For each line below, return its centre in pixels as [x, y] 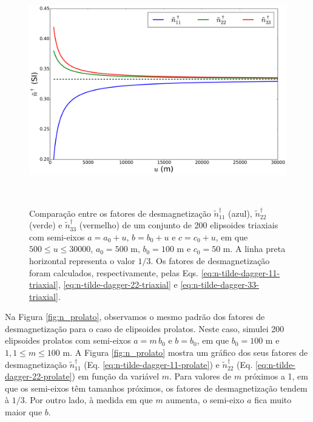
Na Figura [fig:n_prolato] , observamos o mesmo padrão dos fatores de [135, 317]
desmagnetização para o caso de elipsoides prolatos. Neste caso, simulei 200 [145, 328]
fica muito [273, 400]
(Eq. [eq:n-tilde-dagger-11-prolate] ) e [152, 364]
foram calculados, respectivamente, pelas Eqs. [114, 272]
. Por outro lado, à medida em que [89, 400]
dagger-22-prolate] [39, 376]
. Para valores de [200, 376]
